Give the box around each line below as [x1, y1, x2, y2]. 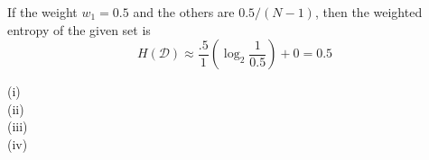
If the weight [7, 3, 78, 21]
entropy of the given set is [7, 20, 151, 39]
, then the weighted [314, 3, 423, 21]
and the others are [133, 3, 235, 21]
